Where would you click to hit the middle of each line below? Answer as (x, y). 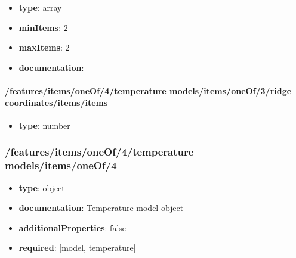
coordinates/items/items (56, 102)
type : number (44, 125)
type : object (42, 187)
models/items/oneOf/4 (61, 165)
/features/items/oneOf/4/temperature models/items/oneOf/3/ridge (148, 90)
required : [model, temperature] (77, 248)
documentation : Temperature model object (101, 208)
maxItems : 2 (44, 47)
